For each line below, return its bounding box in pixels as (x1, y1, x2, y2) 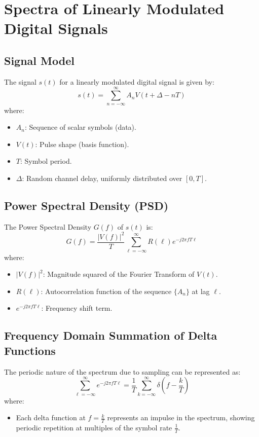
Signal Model (4, 52, 75, 68)
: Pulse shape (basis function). (35, 138, 129, 149)
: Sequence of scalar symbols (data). (24, 122, 136, 132)
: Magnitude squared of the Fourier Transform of (43, 269, 195, 279)
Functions (4, 342, 56, 358)
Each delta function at (16, 412, 86, 423)
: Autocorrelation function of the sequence (41, 285, 172, 296)
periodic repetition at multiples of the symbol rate (16, 422, 172, 432)
